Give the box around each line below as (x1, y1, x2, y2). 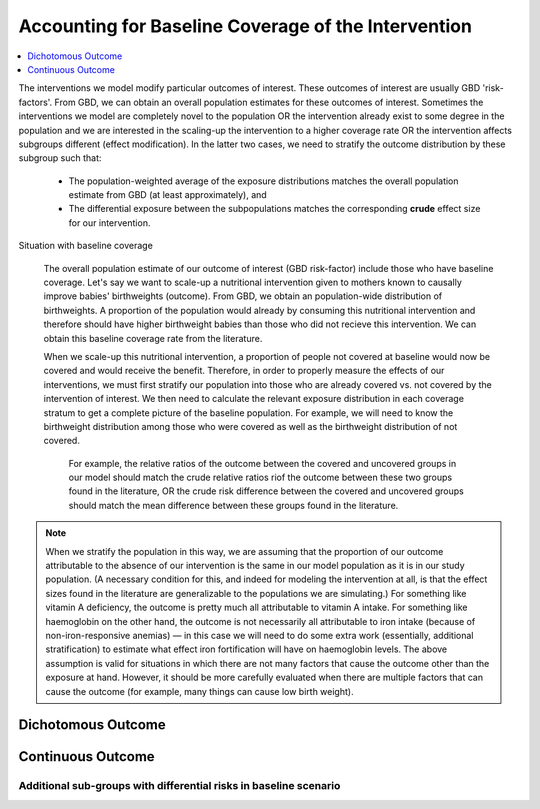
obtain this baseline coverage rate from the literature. (43, 332, 263, 344)
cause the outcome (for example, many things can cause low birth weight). (45, 685, 354, 697)
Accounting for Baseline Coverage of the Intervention (18, 15, 472, 37)
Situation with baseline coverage (18, 240, 154, 252)
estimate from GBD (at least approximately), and (68, 189, 267, 201)
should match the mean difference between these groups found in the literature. (68, 499, 399, 511)
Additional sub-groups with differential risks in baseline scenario (18, 779, 341, 793)
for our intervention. (68, 216, 151, 229)
